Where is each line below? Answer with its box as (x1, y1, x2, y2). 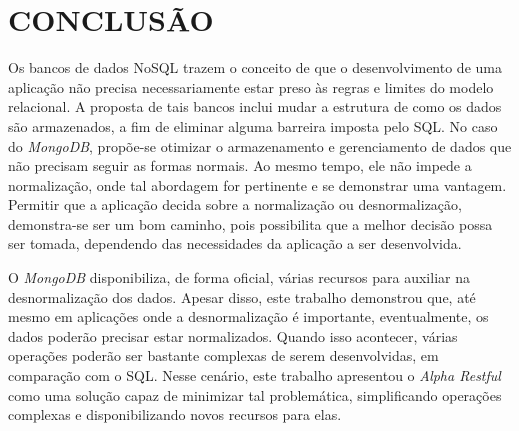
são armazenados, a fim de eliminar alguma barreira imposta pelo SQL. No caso (8, 115, 498, 136)
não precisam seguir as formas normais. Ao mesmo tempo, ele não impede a (8, 155, 472, 176)
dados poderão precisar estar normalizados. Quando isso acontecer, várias (8, 325, 458, 346)
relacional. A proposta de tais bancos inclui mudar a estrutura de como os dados (8, 96, 502, 117)
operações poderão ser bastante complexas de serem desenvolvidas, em (8, 345, 439, 366)
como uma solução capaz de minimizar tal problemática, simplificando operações (8, 384, 502, 405)
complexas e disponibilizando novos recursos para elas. (8, 404, 342, 425)
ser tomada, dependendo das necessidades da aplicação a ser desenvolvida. (8, 233, 462, 254)
